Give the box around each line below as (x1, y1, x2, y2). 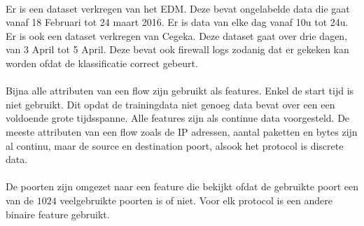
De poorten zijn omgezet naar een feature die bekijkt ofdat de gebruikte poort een (6, 179, 359, 194)
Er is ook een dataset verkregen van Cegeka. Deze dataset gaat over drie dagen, (6, 28, 348, 43)
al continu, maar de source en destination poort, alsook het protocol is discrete (6, 138, 344, 153)
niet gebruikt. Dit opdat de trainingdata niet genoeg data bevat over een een (6, 97, 335, 111)
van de (6, 192, 34, 207)
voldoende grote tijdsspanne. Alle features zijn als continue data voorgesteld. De (6, 111, 350, 125)
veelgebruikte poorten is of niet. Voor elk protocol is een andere (59, 192, 333, 207)
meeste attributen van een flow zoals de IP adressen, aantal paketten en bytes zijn (6, 124, 358, 139)
